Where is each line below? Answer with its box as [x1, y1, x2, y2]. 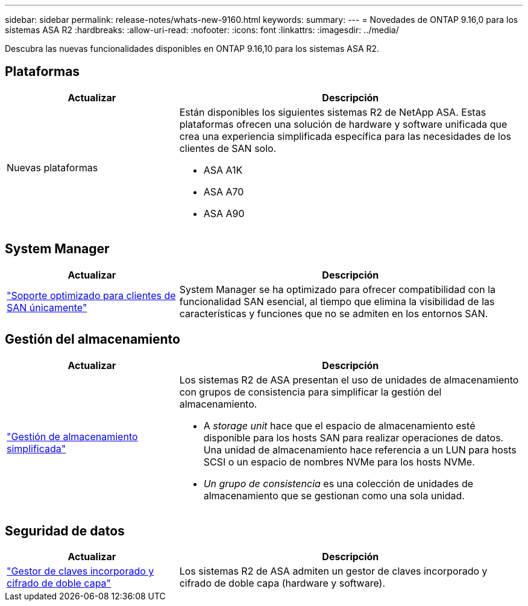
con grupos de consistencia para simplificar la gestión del [179, 385, 442, 398]
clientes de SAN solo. [179, 142, 277, 154]
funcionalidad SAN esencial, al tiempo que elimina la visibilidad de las [179, 295, 495, 308]
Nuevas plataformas [7, 161, 98, 174]
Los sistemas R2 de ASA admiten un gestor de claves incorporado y [179, 565, 488, 578]
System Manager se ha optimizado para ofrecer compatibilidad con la [179, 283, 496, 295]
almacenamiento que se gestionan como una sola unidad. [203, 489, 465, 502]
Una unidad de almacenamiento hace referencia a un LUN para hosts [203, 443, 517, 456]
